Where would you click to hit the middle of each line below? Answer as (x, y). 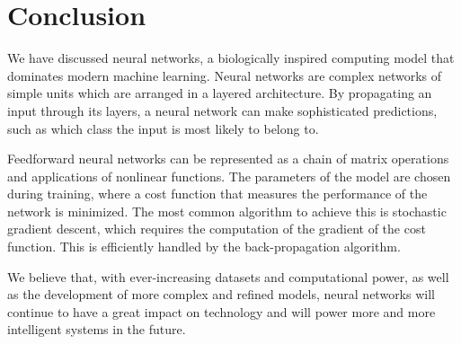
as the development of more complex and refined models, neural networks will (221, 294)
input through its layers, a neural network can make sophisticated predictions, (222, 110)
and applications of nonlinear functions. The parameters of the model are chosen (229, 176)
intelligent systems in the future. (97, 329)
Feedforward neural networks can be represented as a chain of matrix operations (228, 159)
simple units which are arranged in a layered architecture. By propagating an (220, 93)
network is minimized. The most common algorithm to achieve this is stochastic (227, 211)
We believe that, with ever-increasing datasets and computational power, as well (228, 276)
